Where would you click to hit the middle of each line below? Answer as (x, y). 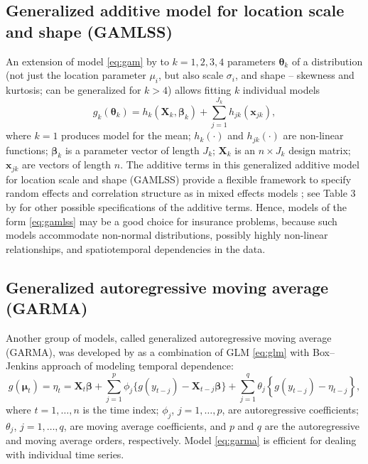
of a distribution (327, 61)
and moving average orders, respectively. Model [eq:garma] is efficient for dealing (181, 440)
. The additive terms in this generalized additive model (240, 164)
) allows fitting (200, 89)
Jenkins (22, 366)
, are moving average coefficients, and (145, 425)
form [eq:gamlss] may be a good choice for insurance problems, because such (172, 221)
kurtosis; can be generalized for (74, 89)
